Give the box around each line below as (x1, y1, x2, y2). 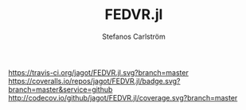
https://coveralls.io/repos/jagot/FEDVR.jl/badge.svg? (8, 76, 181, 85)
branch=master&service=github (8, 85, 113, 94)
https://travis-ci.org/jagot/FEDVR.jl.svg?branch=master (8, 67, 189, 77)
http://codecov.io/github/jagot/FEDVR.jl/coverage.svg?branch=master (8, 93, 238, 102)
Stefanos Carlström (102, 32, 166, 41)
